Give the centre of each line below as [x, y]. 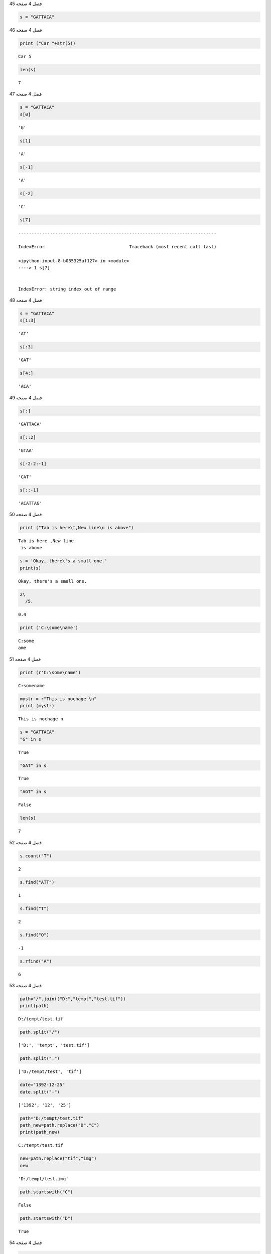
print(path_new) [40, 1132]
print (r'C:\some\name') [50, 672]
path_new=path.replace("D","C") [60, 1125]
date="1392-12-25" [42, 1085]
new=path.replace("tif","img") [58, 1158]
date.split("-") [40, 1092]
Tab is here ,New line [46, 541]
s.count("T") [36, 856]
